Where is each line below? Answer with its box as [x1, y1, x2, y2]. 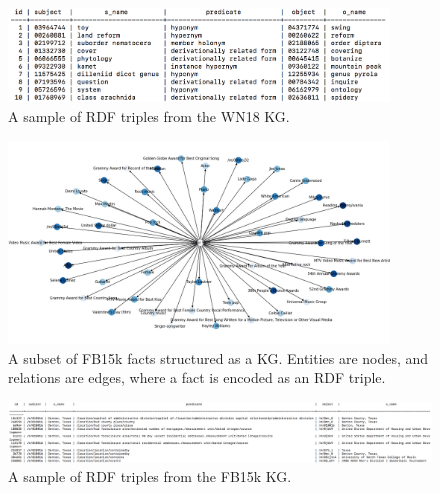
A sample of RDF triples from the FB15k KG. [8, 466, 292, 487]
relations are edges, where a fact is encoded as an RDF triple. [8, 367, 386, 388]
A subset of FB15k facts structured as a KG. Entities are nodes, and [8, 347, 429, 368]
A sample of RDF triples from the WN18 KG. [8, 105, 290, 126]
